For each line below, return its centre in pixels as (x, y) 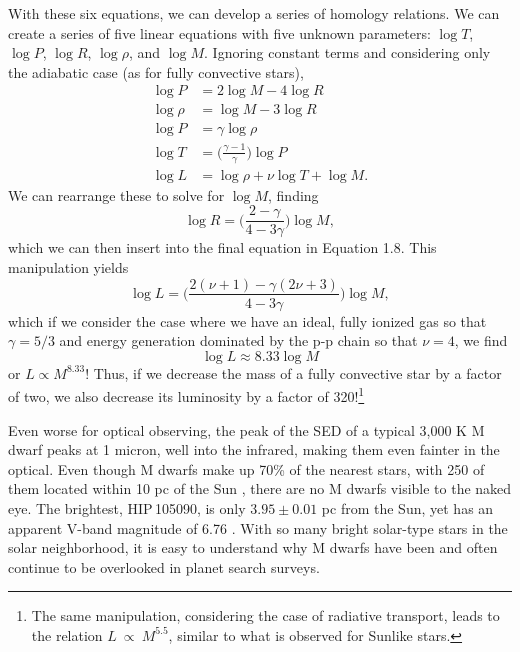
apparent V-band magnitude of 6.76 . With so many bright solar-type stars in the (258, 527)
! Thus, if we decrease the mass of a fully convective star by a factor (293, 372)
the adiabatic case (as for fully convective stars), (156, 71)
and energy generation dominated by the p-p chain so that (238, 340)
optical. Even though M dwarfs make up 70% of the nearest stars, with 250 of (246, 468)
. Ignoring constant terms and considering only (347, 52)
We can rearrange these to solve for (116, 194)
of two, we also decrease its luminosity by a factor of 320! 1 (186, 395)
